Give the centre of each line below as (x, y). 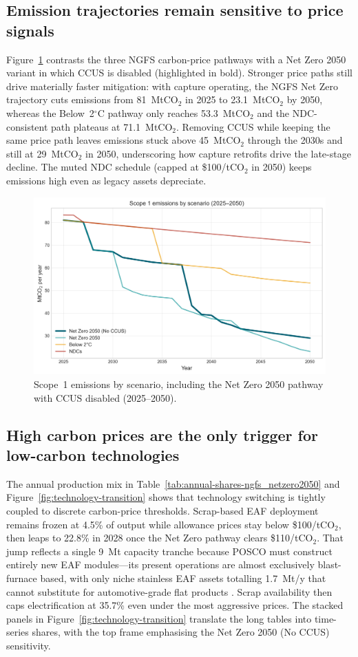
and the (273, 112)
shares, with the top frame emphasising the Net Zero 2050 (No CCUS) (181, 632)
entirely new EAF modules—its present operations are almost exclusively (160, 564)
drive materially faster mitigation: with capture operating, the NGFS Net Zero (172, 86)
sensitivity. (29, 645)
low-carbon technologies (93, 455)
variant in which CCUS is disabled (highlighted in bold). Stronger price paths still (179, 73)
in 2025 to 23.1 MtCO (233, 99)
